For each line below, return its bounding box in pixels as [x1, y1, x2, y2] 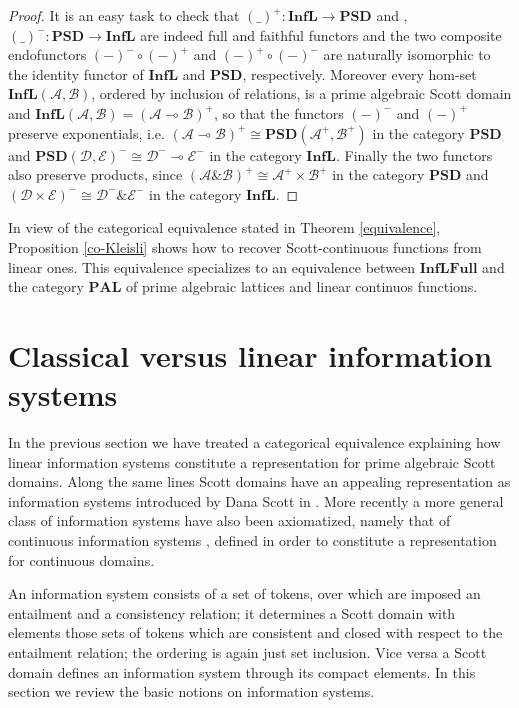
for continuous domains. [8, 549, 155, 570]
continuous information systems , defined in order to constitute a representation [8, 530, 497, 550]
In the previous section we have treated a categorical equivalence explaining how [8, 432, 501, 453]
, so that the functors [214, 102, 344, 123]
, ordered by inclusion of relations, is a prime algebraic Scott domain [91, 83, 512, 104]
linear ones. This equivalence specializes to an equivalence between [8, 256, 416, 277]
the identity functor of [8, 63, 144, 84]
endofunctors [8, 44, 87, 65]
